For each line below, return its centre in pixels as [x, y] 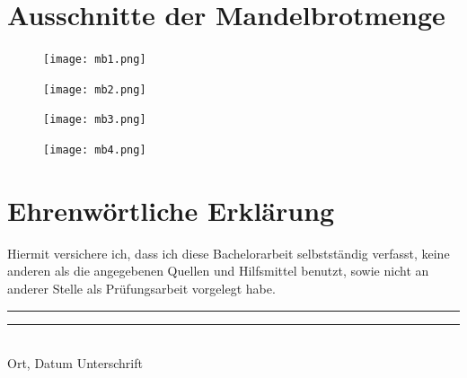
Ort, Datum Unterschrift [75, 363]
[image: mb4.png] [95, 150]
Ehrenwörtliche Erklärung [171, 210]
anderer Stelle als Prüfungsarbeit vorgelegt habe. [141, 289]
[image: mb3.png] [95, 120]
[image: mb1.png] [95, 60]
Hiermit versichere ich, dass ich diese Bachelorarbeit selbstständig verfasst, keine [229, 253]
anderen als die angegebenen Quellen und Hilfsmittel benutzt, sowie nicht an [218, 271]
